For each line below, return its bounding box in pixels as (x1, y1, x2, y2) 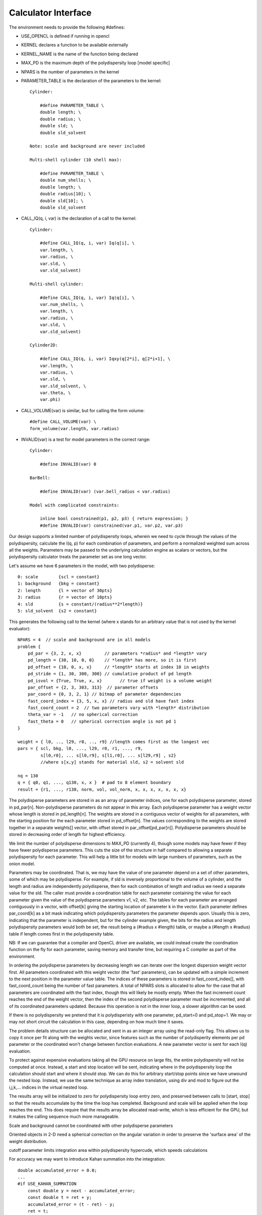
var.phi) (39, 397, 61, 402)
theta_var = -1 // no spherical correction (27, 712, 138, 717)
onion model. (9, 861, 35, 867)
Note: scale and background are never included (30, 143, 145, 149)
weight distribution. (9, 1138, 48, 1144)
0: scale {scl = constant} (17, 574, 99, 580)
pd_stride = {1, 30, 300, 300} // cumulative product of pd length (27, 671, 192, 677)
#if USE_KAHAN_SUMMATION (17, 1181, 77, 1187)
